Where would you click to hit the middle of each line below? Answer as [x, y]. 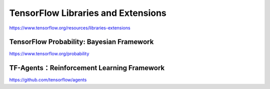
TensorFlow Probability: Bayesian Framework [81, 42]
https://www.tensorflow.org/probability [49, 54]
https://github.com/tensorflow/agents [48, 80]
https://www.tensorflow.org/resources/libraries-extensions [70, 28]
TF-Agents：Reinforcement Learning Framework [87, 68]
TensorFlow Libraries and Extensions [88, 13]
